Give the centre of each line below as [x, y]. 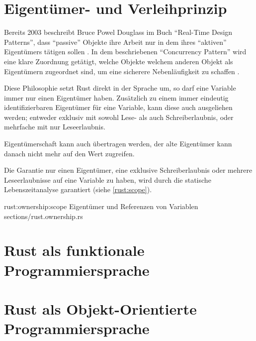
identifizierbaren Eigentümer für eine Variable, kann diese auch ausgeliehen [118, 107]
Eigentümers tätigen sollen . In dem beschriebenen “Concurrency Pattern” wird [125, 52]
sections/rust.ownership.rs [43, 216]
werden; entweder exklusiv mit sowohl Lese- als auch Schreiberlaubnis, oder [119, 117]
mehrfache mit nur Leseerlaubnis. [55, 127]
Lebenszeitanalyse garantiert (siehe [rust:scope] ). [78, 189]
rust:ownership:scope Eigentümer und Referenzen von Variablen [101, 206]
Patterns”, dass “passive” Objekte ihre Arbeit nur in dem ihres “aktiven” [115, 42]
